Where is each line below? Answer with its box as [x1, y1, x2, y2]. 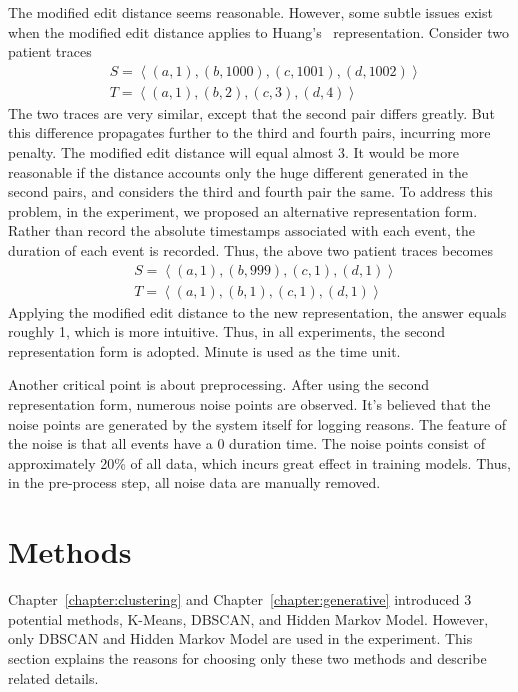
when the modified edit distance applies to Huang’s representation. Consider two [8, 21, 510, 42]
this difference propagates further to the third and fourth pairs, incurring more [8, 122, 491, 143]
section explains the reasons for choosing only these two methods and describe [8, 647, 487, 668]
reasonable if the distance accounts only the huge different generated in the [8, 161, 468, 182]
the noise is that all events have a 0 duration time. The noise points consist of [8, 433, 485, 454]
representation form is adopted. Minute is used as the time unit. [8, 340, 401, 361]
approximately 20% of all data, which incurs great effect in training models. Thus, [8, 452, 511, 473]
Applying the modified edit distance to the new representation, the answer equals [8, 301, 507, 322]
